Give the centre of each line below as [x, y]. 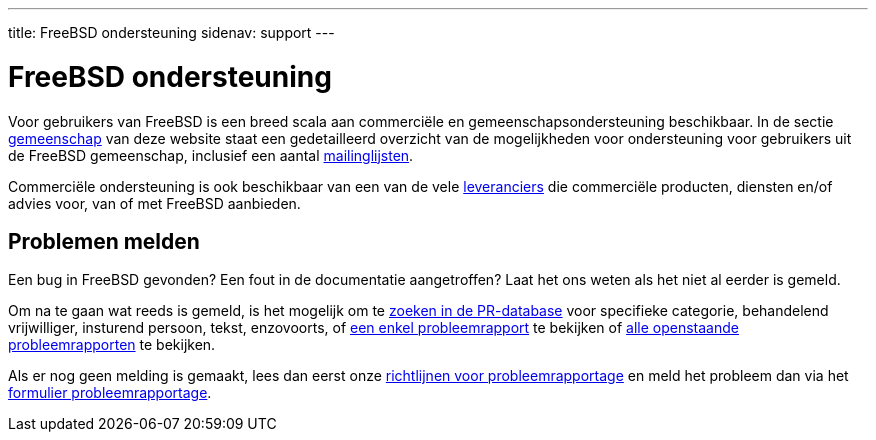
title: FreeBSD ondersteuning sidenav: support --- [171, 32]
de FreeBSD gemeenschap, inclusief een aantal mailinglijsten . [211, 155]
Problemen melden [104, 241]
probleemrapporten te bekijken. [112, 345]
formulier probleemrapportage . [110, 393]
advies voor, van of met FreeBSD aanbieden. [154, 203]
